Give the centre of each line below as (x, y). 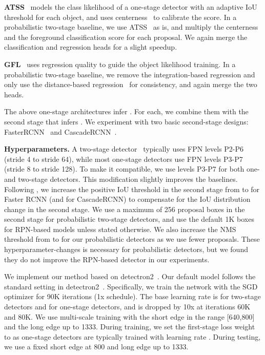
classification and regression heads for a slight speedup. (91, 47)
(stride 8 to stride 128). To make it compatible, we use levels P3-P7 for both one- (132, 169)
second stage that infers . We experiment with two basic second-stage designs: (126, 121)
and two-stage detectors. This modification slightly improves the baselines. (121, 179)
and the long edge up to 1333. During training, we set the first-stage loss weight (130, 327)
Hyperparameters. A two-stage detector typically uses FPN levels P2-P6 (124, 149)
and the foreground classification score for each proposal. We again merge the (126, 37)
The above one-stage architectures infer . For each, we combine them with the (126, 111)
